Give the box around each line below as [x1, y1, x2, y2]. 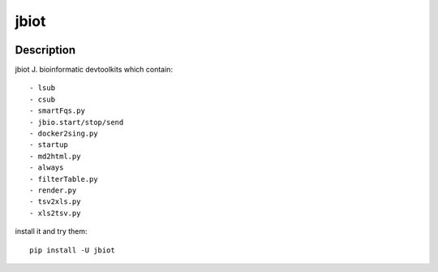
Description [15, 43, 76, 57]
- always [29, 163, 64, 172]
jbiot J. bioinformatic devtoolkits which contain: [15, 65, 174, 75]
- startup [29, 140, 68, 149]
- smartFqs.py [29, 106, 85, 115]
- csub [29, 94, 56, 104]
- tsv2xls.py [29, 197, 81, 206]
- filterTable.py [29, 175, 98, 183]
